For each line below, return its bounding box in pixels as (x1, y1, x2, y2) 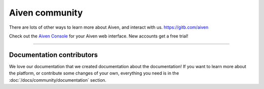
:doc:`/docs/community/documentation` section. (9, 77, 107, 83)
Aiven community (9, 7, 83, 18)
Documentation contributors (9, 51, 98, 59)
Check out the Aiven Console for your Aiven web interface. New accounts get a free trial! (9, 33, 188, 39)
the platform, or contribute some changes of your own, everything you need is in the (9, 71, 179, 76)
